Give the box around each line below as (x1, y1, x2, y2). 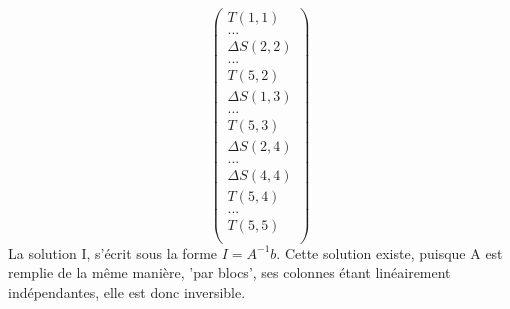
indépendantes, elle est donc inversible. (8, 281, 246, 302)
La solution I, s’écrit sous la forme (8, 242, 218, 263)
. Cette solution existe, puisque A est (276, 242, 503, 263)
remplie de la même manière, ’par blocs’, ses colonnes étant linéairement (8, 262, 451, 283)
